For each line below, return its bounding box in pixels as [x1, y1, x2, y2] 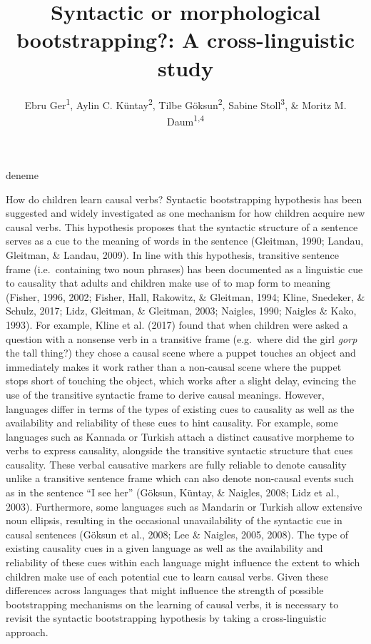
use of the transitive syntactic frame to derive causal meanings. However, [6, 387, 325, 402]
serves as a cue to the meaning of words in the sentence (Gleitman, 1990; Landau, [6, 233, 364, 248]
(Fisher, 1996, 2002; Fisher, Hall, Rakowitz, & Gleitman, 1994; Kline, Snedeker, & [6, 289, 365, 304]
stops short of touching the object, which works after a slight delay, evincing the [6, 373, 356, 388]
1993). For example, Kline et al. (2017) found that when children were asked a [6, 317, 348, 332]
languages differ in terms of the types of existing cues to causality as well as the [6, 401, 355, 416]
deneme [6, 168, 39, 182]
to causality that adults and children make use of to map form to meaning [6, 275, 330, 290]
